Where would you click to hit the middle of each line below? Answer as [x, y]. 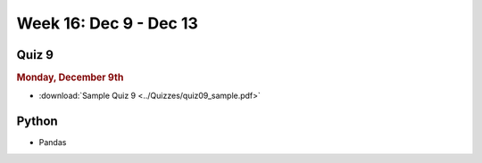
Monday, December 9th [70, 77]
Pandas [53, 143]
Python [37, 122]
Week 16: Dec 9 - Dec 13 [107, 23]
